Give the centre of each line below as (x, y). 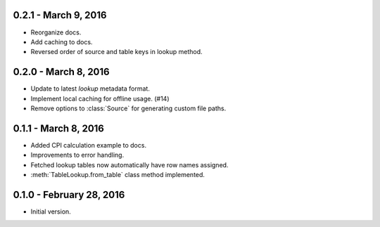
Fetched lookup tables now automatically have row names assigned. (129, 164)
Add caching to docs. (62, 41)
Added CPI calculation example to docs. (89, 145)
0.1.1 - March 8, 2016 (59, 128)
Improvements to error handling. (77, 155)
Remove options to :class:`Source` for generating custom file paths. (128, 108)
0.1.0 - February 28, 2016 (69, 194)
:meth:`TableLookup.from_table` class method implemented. (118, 175)
